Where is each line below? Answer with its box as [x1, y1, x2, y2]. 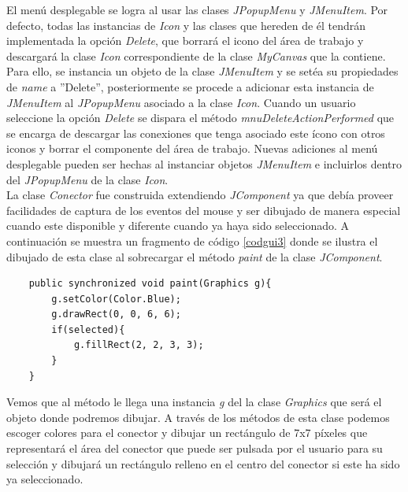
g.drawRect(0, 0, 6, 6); [51, 309, 181, 320]
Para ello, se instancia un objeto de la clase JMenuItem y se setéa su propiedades [6, 63, 399, 80]
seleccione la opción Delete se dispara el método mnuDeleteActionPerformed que [6, 109, 395, 126]
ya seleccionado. [6, 471, 83, 487]
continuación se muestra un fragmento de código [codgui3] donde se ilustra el [6, 232, 378, 249]
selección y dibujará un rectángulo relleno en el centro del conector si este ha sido [6, 455, 400, 472]
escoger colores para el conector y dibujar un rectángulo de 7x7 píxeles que [6, 424, 368, 441]
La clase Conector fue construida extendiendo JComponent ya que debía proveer [6, 187, 394, 203]
